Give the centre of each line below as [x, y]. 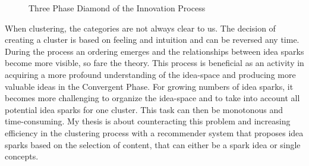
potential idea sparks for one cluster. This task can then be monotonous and [144, 109]
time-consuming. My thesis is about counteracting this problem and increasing [148, 121]
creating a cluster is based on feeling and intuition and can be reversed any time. [152, 40]
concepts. [22, 156]
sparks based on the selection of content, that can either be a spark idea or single [153, 144]
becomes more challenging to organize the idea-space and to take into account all [152, 98]
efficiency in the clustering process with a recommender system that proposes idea [154, 132]
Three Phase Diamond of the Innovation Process [117, 8]
